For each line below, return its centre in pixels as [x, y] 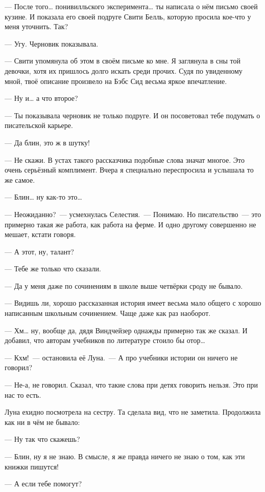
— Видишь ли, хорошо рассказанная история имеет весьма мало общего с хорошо [133, 303]
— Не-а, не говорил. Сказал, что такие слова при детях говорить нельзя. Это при [131, 385]
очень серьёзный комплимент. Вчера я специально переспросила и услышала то [129, 170]
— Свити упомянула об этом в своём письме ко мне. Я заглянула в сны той [123, 61]
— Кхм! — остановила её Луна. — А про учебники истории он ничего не [121, 357]
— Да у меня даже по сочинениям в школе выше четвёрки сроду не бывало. [124, 285]
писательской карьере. [39, 125]
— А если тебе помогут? [43, 484]
